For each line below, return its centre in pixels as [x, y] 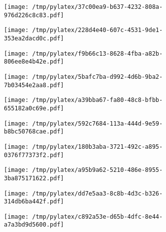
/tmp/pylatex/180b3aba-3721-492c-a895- [98, 147]
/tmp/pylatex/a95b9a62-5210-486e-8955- [98, 170]
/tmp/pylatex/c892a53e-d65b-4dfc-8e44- [98, 216]
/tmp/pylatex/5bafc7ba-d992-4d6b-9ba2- [98, 77]
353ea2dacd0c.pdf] [34, 38]
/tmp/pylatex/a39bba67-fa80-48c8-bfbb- [98, 100]
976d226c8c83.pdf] [34, 15]
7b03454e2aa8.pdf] [34, 85]
